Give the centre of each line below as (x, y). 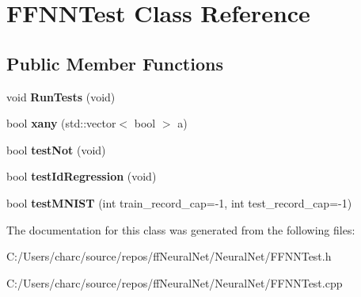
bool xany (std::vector (61, 123)
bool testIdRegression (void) (82, 176)
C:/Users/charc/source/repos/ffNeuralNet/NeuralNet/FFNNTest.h (169, 256)
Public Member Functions (115, 63)
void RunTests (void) (61, 96)
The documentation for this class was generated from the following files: (181, 229)
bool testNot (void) (56, 149)
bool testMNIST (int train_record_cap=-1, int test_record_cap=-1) (179, 202)
